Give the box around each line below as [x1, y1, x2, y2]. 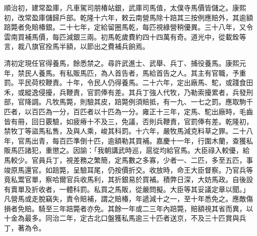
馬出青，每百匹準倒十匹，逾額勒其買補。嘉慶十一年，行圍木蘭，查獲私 [24, 135, 253, 145]
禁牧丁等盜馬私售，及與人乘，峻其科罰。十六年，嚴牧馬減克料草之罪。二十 [4, 126, 246, 136]
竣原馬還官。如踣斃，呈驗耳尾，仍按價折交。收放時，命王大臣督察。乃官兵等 [4, 164, 253, 175]
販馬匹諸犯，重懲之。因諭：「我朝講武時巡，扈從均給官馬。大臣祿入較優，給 [4, 145, 250, 155]
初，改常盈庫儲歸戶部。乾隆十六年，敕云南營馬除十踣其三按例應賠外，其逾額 [4, 12, 253, 22]
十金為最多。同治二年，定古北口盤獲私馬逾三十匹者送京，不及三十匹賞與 [4, 213, 239, 223]
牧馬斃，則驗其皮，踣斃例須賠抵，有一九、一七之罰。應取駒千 [52, 96, 253, 107]
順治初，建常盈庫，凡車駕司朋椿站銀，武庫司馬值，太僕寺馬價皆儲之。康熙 [4, 2, 246, 12]
